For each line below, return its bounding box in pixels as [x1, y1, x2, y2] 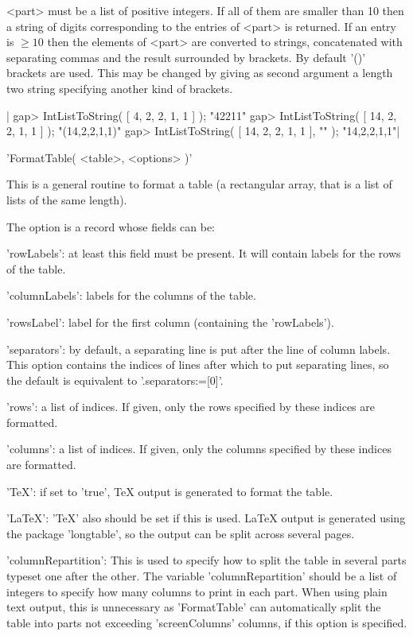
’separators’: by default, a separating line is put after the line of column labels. [6, 340, 391, 357]
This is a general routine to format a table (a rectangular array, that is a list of [6, 176, 392, 192]
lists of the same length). [6, 191, 127, 207]
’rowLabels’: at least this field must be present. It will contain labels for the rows [6, 245, 401, 262]
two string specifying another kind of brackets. [6, 79, 233, 96]
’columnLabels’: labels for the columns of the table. [6, 287, 256, 304]
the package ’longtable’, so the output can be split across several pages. [6, 525, 355, 541]
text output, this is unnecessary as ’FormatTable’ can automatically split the [6, 599, 381, 615]
